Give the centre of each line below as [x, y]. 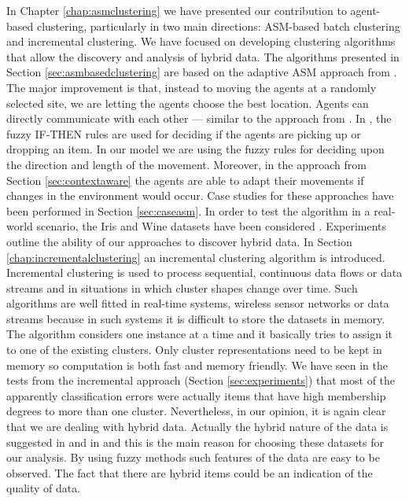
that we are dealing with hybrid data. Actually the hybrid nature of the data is [197, 427]
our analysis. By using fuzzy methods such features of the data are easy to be [193, 457]
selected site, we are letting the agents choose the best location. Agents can [188, 103]
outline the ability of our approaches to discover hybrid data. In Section [179, 241]
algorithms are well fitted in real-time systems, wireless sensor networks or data [198, 303]
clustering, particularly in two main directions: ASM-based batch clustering [218, 26]
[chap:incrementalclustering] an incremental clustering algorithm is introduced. [196, 257]
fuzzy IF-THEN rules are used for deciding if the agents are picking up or [184, 133]
